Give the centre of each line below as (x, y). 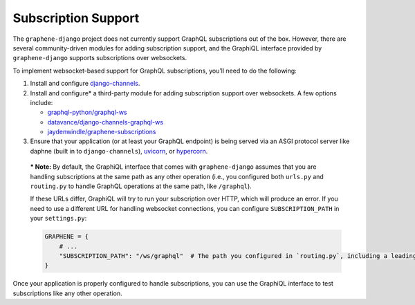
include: (41, 102)
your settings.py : (58, 219)
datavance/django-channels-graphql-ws (105, 122)
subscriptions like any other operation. (67, 293)
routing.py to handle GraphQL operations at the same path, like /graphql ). (141, 186)
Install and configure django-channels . (85, 84)
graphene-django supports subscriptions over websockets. (100, 58)
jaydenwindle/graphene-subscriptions (102, 132)
